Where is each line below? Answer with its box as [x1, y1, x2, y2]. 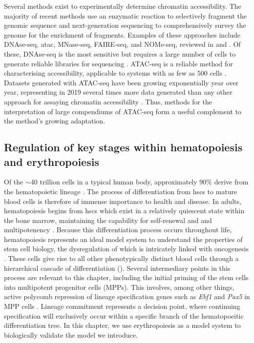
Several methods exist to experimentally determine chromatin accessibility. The [4, 1, 241, 11]
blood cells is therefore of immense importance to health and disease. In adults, [4, 196, 241, 206]
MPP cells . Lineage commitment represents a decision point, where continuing [4, 301, 240, 311]
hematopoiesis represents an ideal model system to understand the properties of [4, 234, 243, 244]
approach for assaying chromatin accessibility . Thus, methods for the [4, 96, 212, 106]
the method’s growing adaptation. [4, 116, 106, 126]
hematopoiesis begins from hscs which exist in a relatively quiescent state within [4, 205, 245, 216]
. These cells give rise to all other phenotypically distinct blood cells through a [4, 253, 239, 263]
